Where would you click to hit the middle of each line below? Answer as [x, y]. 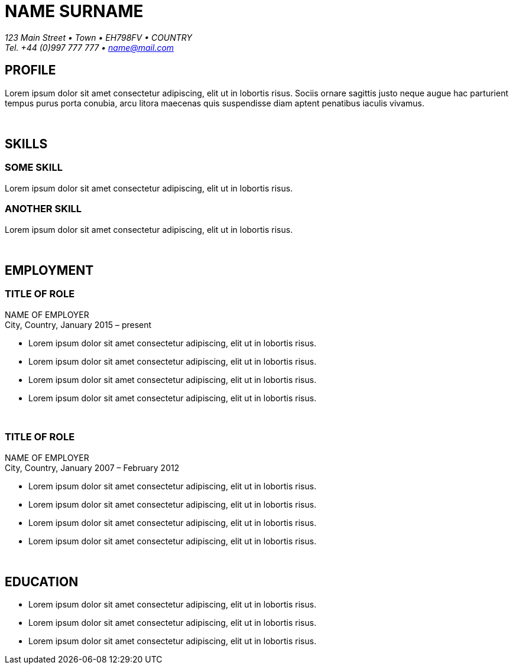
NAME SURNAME [74, 11]
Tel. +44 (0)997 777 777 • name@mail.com [90, 47]
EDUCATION [42, 582]
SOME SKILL [34, 168]
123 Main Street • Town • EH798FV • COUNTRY [99, 37]
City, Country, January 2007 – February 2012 [92, 467]
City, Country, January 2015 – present [78, 324]
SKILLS [26, 144]
